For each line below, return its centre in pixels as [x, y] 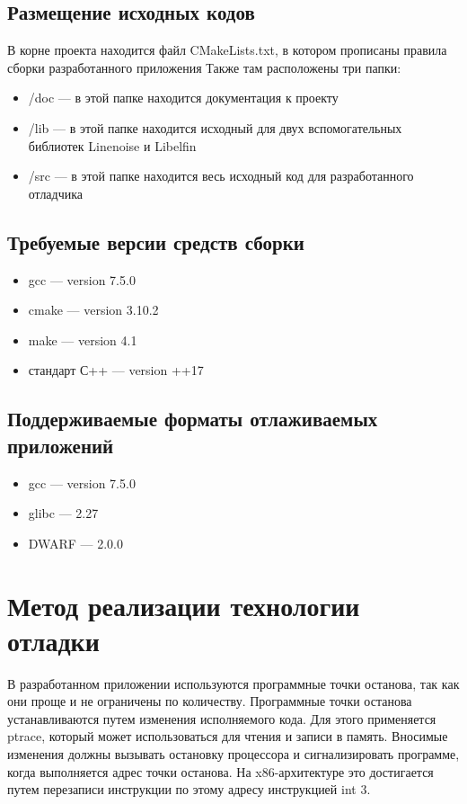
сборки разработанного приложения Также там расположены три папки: [204, 67]
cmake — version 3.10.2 [93, 310]
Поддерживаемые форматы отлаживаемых [193, 419]
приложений [61, 445]
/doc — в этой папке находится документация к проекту [183, 98]
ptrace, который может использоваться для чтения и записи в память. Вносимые [228, 736]
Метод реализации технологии [184, 605]
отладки [53, 640]
